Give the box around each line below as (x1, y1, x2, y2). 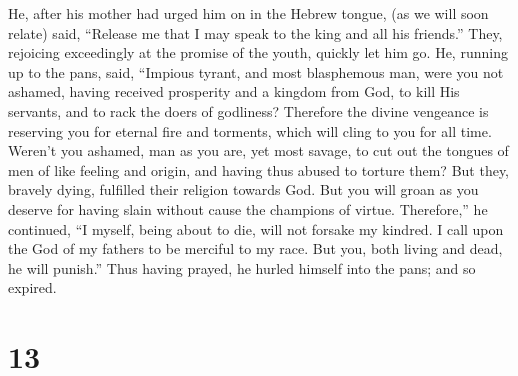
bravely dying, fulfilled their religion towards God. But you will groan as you (8, 179, 479, 200)
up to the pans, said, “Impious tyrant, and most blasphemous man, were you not (8, 61, 504, 82)
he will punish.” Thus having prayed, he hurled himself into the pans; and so (8, 257, 476, 278)
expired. (8, 277, 57, 298)
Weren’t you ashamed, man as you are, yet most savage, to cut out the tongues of (8, 140, 509, 161)
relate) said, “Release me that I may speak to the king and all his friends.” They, (8, 22, 503, 43)
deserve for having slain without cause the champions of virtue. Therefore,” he (8, 198, 488, 219)
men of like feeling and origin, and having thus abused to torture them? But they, (8, 159, 510, 180)
